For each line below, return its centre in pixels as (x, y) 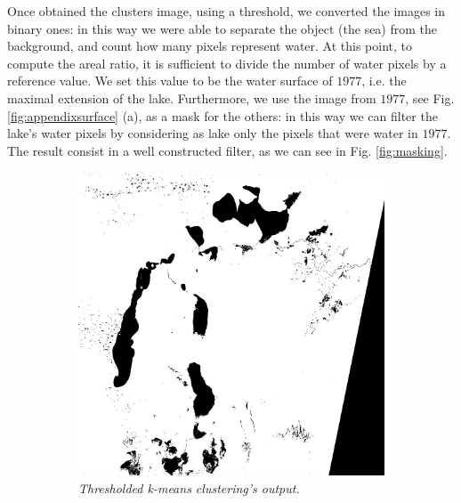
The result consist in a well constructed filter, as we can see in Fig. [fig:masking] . (227, 150)
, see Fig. (430, 97)
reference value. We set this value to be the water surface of (170, 81)
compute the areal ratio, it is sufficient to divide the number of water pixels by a (227, 63)
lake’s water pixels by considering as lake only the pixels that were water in (213, 133)
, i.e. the (384, 81)
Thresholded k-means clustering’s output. (189, 487)
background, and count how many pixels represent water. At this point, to (210, 46)
